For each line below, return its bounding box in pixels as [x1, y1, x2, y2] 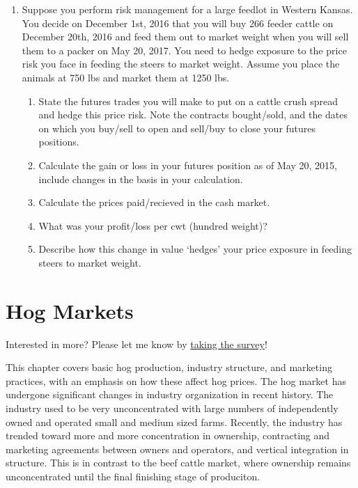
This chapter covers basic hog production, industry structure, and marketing [6, 360, 332, 375]
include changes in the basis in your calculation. [38, 171, 243, 186]
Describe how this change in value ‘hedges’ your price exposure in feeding [38, 242, 352, 256]
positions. [38, 134, 79, 149]
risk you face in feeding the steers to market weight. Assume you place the [22, 56, 340, 71]
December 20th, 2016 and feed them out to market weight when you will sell [22, 29, 349, 44]
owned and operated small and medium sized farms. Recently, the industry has [6, 414, 343, 429]
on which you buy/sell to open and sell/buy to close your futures [38, 120, 316, 135]
